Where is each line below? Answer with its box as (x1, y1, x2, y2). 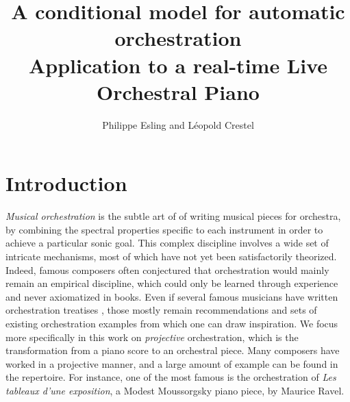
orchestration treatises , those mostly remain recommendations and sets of (5, 303, 317, 317)
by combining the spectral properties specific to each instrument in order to (5, 222, 323, 236)
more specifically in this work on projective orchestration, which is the (5, 329, 299, 344)
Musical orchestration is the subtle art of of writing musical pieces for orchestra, (5, 209, 341, 223)
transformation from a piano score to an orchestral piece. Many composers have (5, 343, 340, 357)
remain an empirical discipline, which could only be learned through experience (5, 276, 338, 290)
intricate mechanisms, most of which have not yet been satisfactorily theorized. (5, 249, 337, 263)
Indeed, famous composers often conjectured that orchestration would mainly (5, 262, 329, 277)
